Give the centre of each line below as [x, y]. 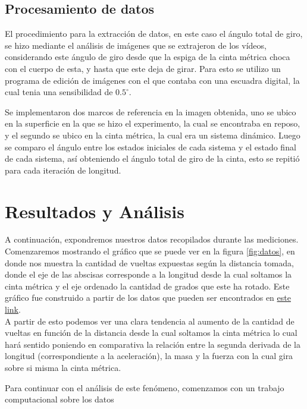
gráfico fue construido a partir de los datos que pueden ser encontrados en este [148, 298]
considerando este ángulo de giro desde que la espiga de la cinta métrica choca [148, 57]
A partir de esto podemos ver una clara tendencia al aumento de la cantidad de [150, 321]
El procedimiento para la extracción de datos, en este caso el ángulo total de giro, [154, 34]
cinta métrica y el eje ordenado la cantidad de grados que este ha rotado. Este [147, 286]
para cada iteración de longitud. [63, 170]
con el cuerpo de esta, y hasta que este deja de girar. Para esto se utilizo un [143, 68]
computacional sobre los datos [59, 399]
